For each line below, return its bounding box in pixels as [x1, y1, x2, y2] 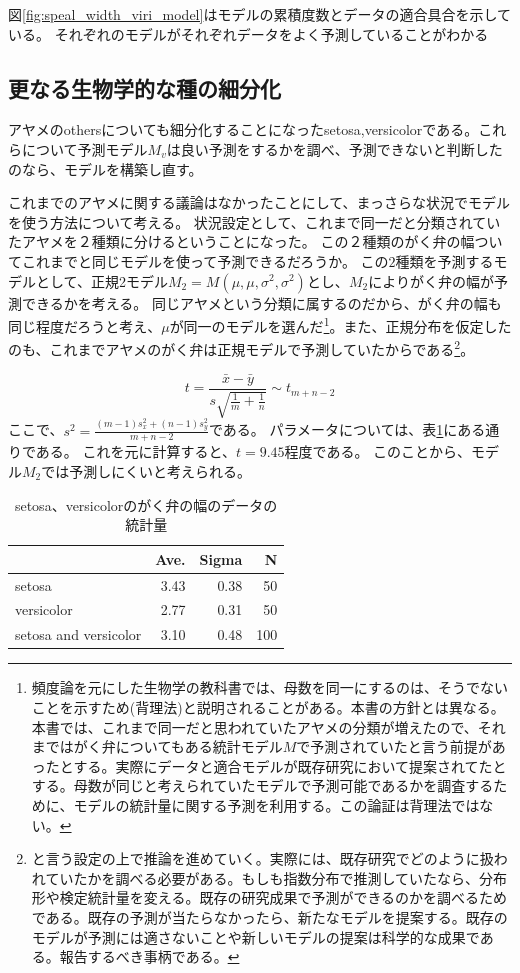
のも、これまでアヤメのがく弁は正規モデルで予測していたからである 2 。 [8, 336, 475, 360]
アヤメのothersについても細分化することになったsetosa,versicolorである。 [8, 119, 479, 140]
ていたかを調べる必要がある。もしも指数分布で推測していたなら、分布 [45, 867, 507, 888]
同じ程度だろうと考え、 [8, 315, 162, 336]
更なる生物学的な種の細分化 [8, 72, 281, 103]
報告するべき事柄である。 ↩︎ [59, 946, 240, 967]
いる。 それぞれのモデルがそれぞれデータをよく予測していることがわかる [8, 23, 489, 44]
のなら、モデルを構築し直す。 [8, 158, 203, 179]
